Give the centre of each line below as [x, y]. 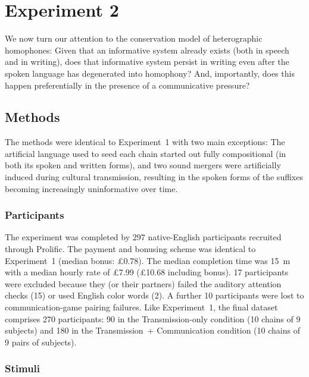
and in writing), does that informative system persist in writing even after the [147, 62]
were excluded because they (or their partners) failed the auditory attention [143, 283]
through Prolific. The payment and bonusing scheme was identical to [130, 249]
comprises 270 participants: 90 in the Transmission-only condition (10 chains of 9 [153, 318]
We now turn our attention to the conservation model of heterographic [134, 38]
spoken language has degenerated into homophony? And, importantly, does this [150, 73]
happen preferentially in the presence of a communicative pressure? [127, 85]
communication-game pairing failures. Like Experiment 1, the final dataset [141, 307]
